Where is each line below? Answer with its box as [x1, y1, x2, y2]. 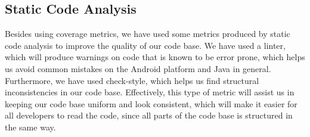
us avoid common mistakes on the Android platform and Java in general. [5, 62, 271, 74]
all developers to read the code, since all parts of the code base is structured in [5, 109, 293, 122]
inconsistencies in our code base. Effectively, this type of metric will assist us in [5, 86, 294, 98]
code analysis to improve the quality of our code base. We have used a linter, [5, 39, 286, 51]
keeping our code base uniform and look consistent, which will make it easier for [5, 97, 297, 110]
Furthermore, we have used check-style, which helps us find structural [5, 74, 259, 86]
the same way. [5, 120, 56, 133]
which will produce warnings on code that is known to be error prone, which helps [5, 51, 305, 63]
